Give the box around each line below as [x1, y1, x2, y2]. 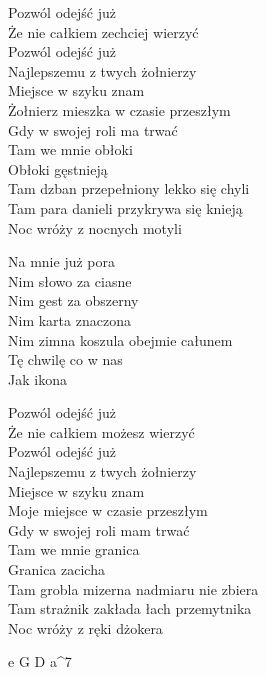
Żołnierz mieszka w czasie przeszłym [8, 99, 231, 120]
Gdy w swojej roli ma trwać [8, 119, 178, 140]
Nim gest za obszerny [8, 290, 139, 311]
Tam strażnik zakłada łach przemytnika [8, 598, 252, 619]
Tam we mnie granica [8, 539, 140, 560]
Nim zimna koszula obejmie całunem [8, 329, 233, 350]
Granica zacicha [8, 559, 105, 580]
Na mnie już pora [8, 251, 115, 272]
